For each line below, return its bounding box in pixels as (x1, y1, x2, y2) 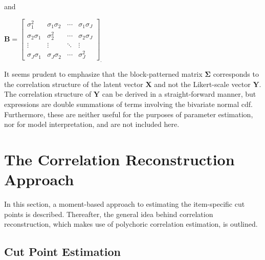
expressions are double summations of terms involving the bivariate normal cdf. (4, 99, 253, 110)
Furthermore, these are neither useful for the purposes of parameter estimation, (4, 109, 253, 119)
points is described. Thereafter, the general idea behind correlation (4, 208, 213, 219)
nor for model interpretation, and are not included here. (4, 119, 180, 129)
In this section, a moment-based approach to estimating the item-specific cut (4, 199, 245, 209)
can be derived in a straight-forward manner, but (102, 89, 256, 99)
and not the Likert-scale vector (154, 78, 251, 89)
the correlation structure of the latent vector (4, 78, 143, 89)
